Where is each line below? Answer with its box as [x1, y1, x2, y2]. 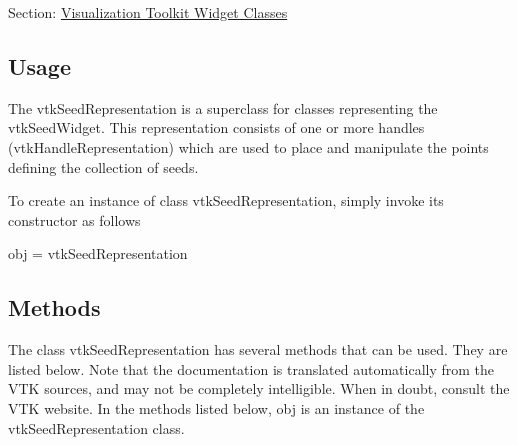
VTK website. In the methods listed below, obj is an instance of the [8, 397, 425, 418]
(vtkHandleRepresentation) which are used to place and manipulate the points [8, 136, 489, 157]
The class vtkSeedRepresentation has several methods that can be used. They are [8, 339, 508, 360]
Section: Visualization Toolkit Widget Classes [8, 2, 288, 22]
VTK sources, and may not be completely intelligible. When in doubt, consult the [8, 378, 510, 399]
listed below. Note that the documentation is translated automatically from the [8, 358, 495, 379]
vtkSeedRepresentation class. [8, 417, 185, 438]
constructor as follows [8, 209, 141, 230]
